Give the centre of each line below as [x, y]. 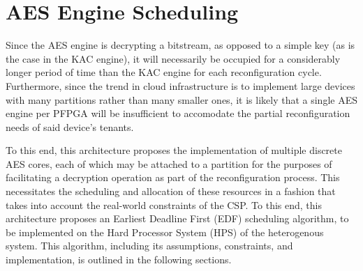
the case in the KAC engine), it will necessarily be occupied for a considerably [173, 58]
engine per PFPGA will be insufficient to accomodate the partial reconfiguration [178, 113]
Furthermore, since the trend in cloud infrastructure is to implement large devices [180, 85]
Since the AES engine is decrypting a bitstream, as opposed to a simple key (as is [180, 45]
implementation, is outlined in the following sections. [119, 260]
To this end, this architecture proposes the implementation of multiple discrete [174, 150]
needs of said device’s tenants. [70, 126]
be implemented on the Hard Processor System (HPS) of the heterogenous [165, 232]
